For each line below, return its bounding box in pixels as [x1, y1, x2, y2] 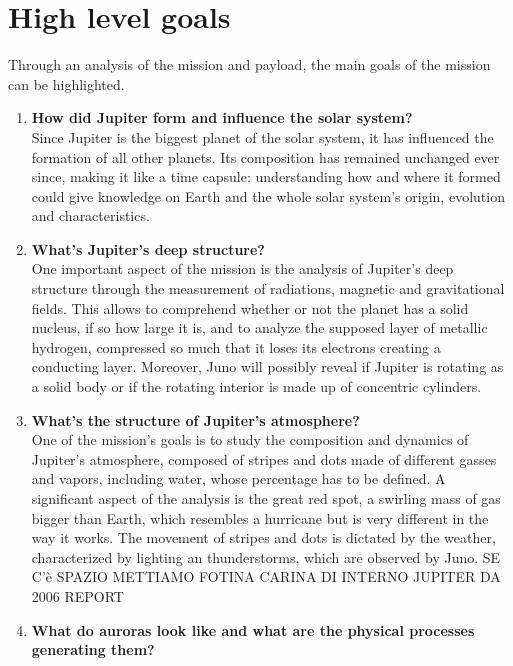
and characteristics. [31, 205, 150, 226]
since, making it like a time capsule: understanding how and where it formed [31, 166, 501, 187]
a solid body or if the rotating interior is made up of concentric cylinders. [31, 376, 482, 397]
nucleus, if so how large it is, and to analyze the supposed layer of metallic [31, 317, 488, 338]
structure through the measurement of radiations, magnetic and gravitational [31, 278, 505, 299]
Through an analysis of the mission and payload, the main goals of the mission [8, 54, 491, 75]
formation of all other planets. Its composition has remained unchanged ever [31, 146, 500, 167]
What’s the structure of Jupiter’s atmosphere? [31, 409, 360, 430]
